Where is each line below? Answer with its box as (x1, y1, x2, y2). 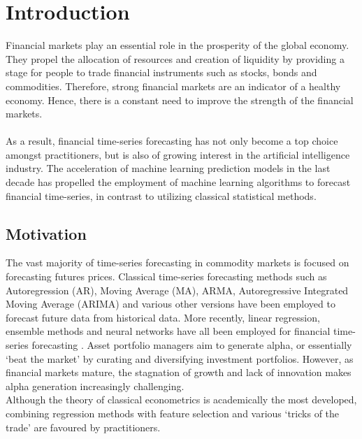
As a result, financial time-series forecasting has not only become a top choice (6, 134, 338, 148)
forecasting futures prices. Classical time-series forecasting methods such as (6, 269, 327, 284)
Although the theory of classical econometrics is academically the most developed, (6, 392, 357, 407)
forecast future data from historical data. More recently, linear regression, (6, 310, 320, 324)
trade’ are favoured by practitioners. (6, 419, 161, 434)
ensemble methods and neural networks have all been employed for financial (6, 324, 331, 338)
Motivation (6, 222, 87, 244)
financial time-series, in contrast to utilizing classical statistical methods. (6, 188, 317, 203)
